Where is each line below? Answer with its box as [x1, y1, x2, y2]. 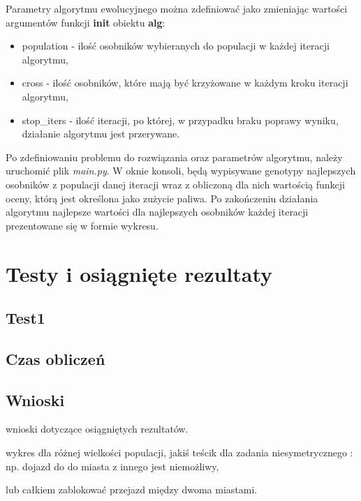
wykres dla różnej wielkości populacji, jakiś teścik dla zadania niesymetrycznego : [6, 445, 353, 460]
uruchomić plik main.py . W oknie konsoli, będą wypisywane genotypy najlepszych [6, 163, 356, 178]
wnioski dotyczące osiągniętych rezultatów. [6, 421, 189, 436]
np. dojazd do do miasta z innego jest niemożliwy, [6, 458, 219, 473]
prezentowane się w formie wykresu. [6, 218, 159, 232]
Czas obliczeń [6, 347, 105, 369]
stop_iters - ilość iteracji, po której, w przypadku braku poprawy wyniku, [22, 112, 339, 127]
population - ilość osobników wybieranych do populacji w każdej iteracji [22, 38, 330, 53]
